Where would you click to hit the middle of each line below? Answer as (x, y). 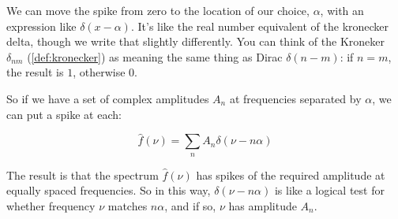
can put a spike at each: (64, 114)
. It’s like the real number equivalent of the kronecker (260, 26)
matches (128, 205)
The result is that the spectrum (83, 174)
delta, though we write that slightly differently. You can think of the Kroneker (195, 41)
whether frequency (51, 205)
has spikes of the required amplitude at (291, 174)
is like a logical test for (329, 190)
